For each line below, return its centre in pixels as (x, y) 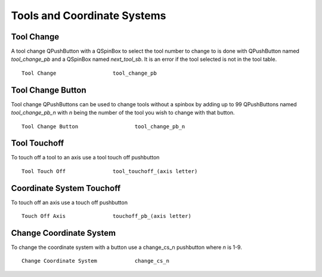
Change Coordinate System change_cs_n (96, 261)
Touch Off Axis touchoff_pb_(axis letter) (107, 216)
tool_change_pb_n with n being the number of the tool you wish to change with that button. (123, 113)
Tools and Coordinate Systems (89, 16)
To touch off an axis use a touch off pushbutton (69, 202)
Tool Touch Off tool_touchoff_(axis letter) (110, 171)
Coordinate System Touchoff (66, 188)
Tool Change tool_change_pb (89, 73)
